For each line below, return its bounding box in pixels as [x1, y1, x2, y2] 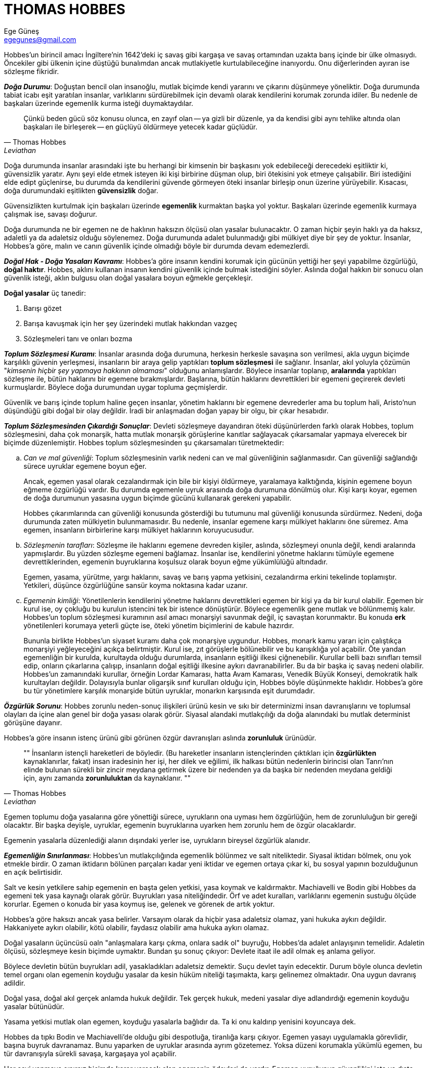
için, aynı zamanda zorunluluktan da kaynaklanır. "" [24, 773, 191, 782]
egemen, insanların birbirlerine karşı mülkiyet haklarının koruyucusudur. [24, 525, 254, 534]
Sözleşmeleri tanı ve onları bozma [24, 334, 132, 343]
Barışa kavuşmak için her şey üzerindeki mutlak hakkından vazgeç [24, 319, 237, 328]
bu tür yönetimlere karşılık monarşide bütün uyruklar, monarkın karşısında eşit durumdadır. [24, 686, 315, 695]
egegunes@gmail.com [4, 35, 76, 44]
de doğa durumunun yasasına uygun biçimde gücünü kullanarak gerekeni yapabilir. [24, 493, 292, 502]
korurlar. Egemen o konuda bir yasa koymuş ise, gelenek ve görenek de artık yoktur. [4, 899, 275, 908]
